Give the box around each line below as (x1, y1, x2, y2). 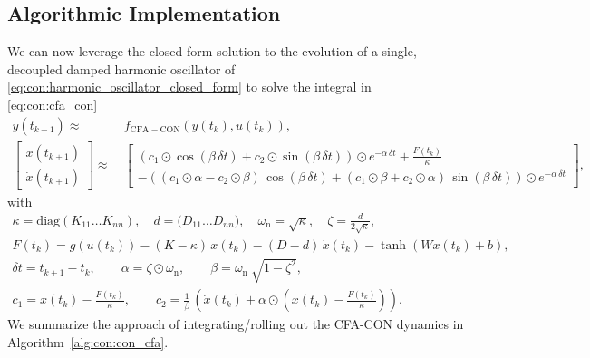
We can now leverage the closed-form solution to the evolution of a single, (7, 42, 417, 61)
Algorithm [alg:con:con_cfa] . (7, 333, 169, 352)
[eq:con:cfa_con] (7, 94, 98, 113)
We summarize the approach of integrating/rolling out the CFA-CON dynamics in (7, 314, 464, 334)
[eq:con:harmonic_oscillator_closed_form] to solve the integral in (7, 77, 372, 96)
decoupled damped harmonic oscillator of (7, 59, 236, 78)
